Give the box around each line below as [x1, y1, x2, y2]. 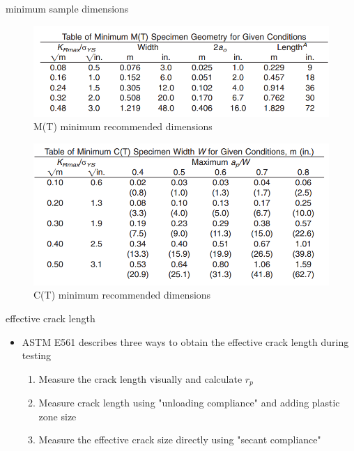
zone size [38, 409, 77, 423]
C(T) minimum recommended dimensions [33, 287, 211, 302]
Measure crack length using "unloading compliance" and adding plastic [38, 395, 340, 410]
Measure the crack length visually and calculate [38, 371, 243, 386]
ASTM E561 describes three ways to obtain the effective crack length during [22, 334, 349, 349]
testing [22, 348, 52, 363]
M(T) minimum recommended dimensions [33, 119, 213, 134]
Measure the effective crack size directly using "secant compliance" [38, 432, 321, 447]
